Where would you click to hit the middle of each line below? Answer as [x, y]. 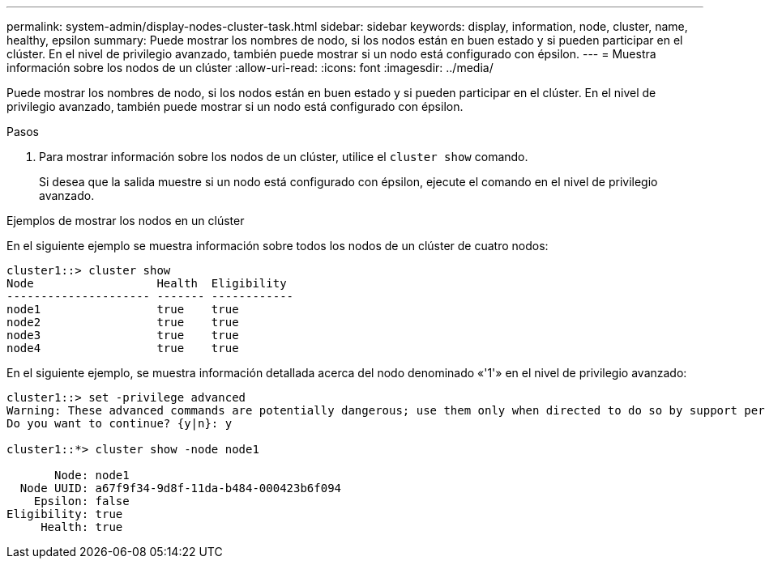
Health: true [82, 527]
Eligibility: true [65, 514]
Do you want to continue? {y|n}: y [120, 423]
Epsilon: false [81, 501]
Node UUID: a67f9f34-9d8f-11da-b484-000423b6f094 [181, 488]
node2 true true [123, 322]
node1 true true [123, 309]
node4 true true [123, 348]
